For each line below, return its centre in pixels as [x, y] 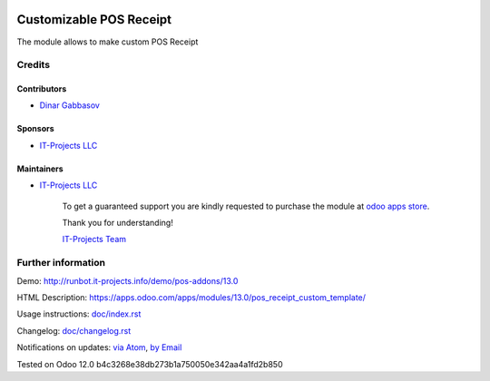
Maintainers [40, 169]
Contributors [42, 89]
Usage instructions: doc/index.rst [79, 314]
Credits [33, 65]
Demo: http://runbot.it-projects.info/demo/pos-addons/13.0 [127, 280]
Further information [61, 263]
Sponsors [35, 129]
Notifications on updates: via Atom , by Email [99, 347]
